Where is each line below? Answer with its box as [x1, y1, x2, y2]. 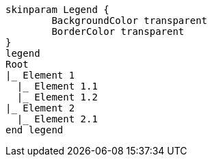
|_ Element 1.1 [16, 81, 98, 92]
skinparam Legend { [5, 4, 109, 15]
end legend [5, 124, 64, 135]
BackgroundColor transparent [51, 15, 208, 26]
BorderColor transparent [51, 26, 185, 37]
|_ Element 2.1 [16, 113, 98, 124]
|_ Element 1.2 [16, 92, 98, 103]
